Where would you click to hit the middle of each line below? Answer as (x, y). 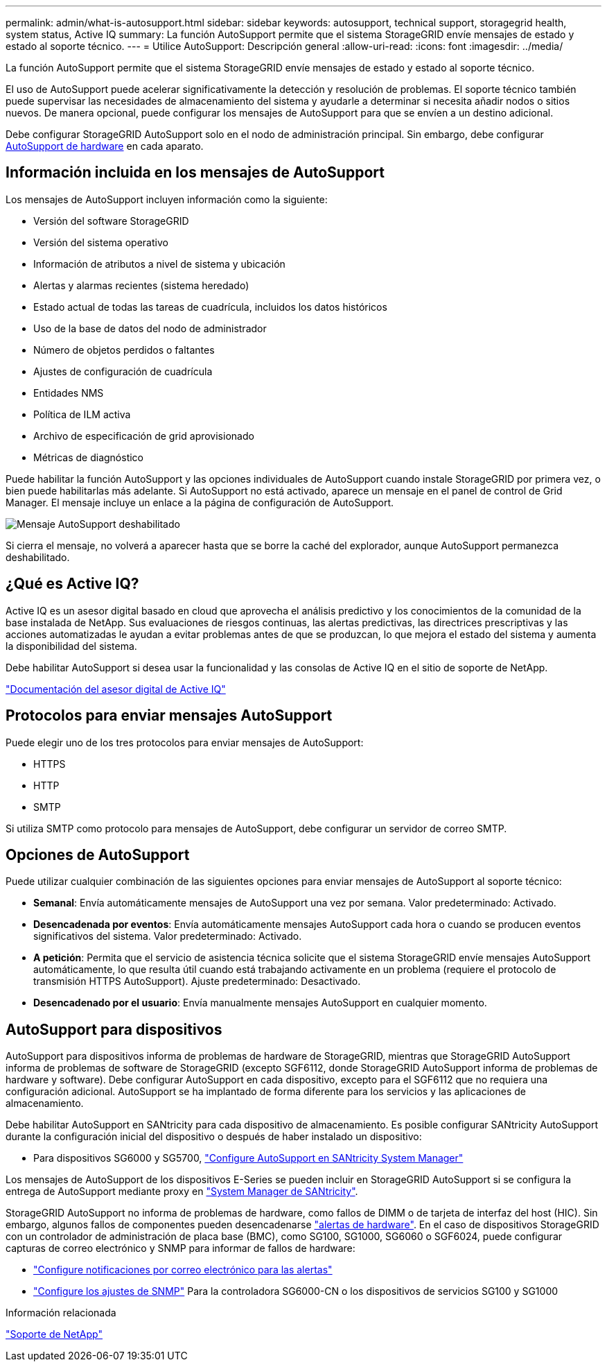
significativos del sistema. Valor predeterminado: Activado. (168, 936)
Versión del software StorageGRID (111, 221)
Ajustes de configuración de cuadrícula (123, 371)
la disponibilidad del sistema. (71, 646)
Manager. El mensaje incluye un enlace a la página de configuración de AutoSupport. (200, 502)
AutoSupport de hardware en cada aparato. (105, 146)
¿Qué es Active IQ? (72, 584)
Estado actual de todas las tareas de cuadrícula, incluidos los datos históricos (210, 307)
